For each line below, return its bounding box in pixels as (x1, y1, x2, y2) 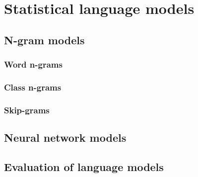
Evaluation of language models (4, 159, 164, 174)
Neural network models (4, 130, 127, 145)
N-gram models (4, 32, 85, 47)
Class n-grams (4, 81, 62, 93)
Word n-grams (4, 58, 63, 71)
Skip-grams (4, 103, 50, 116)
